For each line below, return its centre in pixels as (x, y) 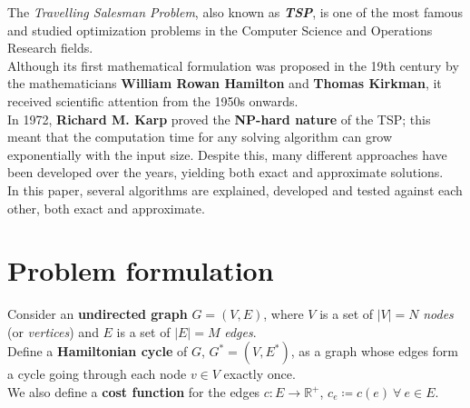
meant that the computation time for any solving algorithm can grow (200, 137)
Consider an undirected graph (98, 314)
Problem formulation (141, 270)
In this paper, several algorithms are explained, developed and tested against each (235, 189)
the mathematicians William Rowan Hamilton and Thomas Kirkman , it (225, 83)
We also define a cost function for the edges (134, 392)
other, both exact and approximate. (106, 208)
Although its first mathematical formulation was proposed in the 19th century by (233, 65)
